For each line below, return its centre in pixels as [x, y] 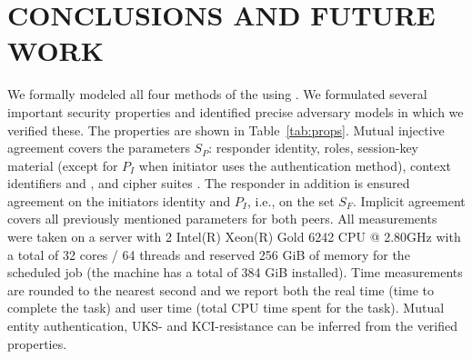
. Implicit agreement [409, 200]
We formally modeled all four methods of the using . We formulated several [217, 94]
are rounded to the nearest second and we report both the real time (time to [221, 289]
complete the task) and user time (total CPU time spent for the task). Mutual [226, 308]
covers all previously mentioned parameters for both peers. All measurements [222, 219]
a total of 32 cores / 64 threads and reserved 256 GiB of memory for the [209, 254]
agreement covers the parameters [99, 148]
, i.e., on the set [291, 200]
